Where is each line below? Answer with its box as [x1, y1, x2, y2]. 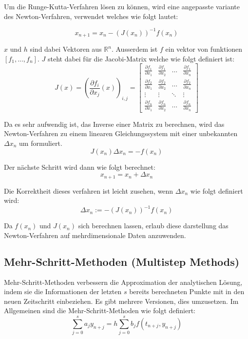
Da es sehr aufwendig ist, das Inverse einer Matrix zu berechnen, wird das [4, 119, 225, 129]
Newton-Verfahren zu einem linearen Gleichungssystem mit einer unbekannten [4, 128, 238, 139]
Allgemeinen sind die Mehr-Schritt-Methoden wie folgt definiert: [4, 305, 196, 316]
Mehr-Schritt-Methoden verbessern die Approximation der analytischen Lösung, [4, 277, 243, 287]
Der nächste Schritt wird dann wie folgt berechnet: [4, 161, 155, 172]
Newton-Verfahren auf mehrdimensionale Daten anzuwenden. [4, 230, 186, 240]
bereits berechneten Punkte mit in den [129, 286, 245, 297]
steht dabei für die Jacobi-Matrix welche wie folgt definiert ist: [47, 53, 235, 63]
